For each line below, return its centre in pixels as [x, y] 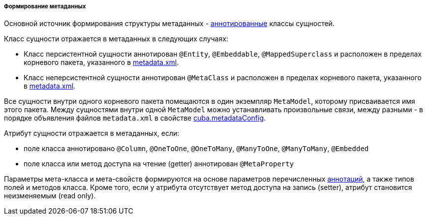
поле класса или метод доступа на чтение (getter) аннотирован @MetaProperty [159, 164]
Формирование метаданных [45, 6]
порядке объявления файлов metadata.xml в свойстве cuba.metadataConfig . [135, 118]
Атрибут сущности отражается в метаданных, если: [92, 133]
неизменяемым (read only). [50, 196]
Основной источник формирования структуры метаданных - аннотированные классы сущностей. [169, 24]
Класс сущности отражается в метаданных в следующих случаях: [116, 39]
